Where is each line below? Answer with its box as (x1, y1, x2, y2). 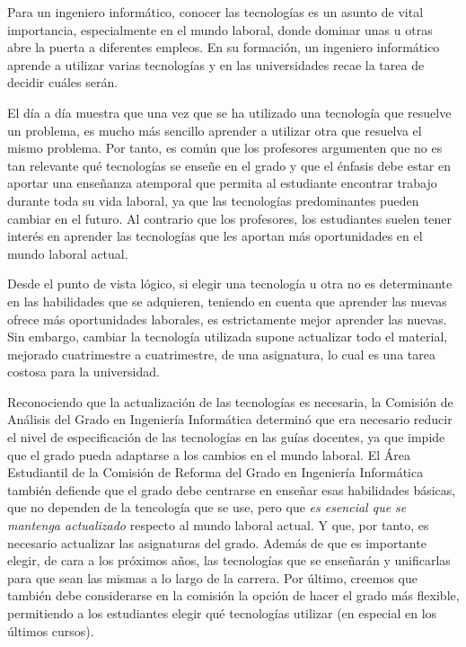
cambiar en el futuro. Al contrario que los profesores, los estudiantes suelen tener (7, 208, 453, 227)
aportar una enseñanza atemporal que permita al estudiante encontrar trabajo (7, 173, 437, 192)
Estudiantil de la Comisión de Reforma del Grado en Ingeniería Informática (7, 463, 424, 482)
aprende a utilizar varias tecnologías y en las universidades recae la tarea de (7, 55, 425, 74)
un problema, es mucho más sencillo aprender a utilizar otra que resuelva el (7, 120, 422, 139)
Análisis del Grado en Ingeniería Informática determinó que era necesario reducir (7, 410, 453, 429)
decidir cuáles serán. (7, 73, 119, 92)
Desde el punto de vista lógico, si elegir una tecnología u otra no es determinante (7, 274, 453, 293)
